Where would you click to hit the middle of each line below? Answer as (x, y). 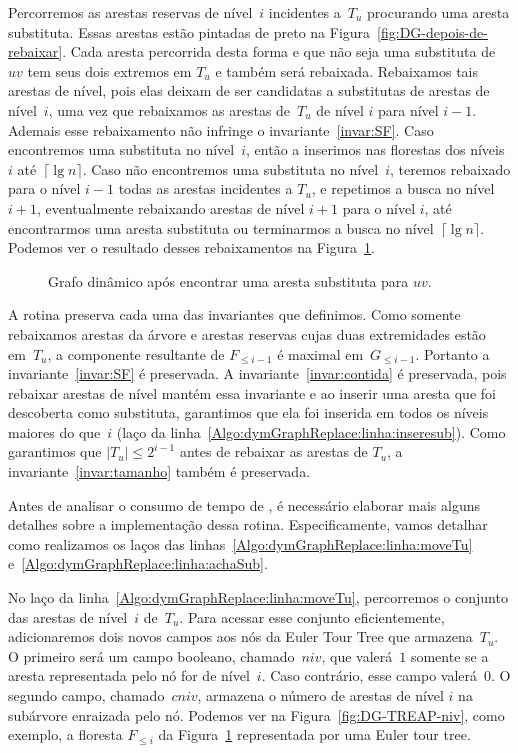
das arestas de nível (68, 616)
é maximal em (320, 353)
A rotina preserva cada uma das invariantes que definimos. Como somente (234, 314)
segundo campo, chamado (86, 695)
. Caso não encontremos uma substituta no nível (230, 168)
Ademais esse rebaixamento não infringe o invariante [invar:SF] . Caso (221, 129)
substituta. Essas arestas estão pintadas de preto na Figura (189, 31)
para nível (408, 109)
